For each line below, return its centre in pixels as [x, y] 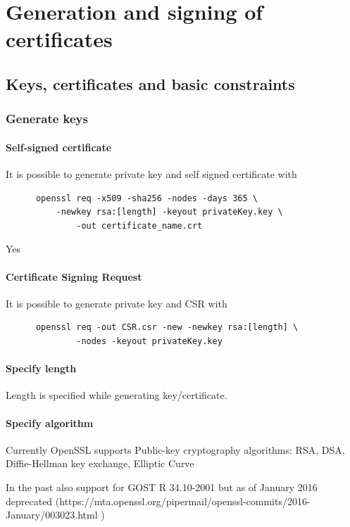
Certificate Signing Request [74, 276]
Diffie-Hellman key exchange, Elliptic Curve [100, 463]
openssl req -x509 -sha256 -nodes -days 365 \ [146, 198]
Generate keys [47, 119]
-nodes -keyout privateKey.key [149, 341]
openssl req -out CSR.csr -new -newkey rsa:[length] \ [167, 328]
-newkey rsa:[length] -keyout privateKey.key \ [169, 212]
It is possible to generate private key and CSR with [117, 303]
